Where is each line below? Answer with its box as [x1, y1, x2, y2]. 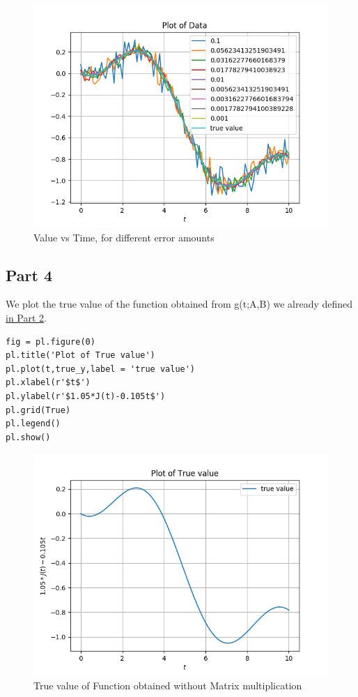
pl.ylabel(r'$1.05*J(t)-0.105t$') [6, 391, 166, 401]
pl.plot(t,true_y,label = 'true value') [6, 364, 196, 374]
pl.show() [6, 432, 51, 442]
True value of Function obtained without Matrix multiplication [33, 677, 302, 692]
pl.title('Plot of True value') [6, 350, 155, 361]
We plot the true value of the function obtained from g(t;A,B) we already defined [6, 297, 353, 311]
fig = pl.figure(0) [6, 336, 95, 347]
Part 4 [6, 264, 53, 285]
